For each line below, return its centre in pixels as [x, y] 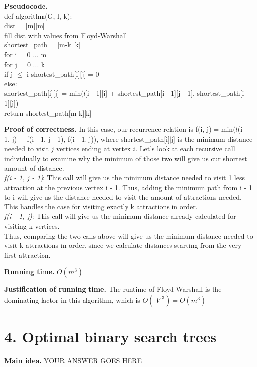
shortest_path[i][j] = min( [44, 93]
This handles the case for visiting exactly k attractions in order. [101, 206]
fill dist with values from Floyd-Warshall [66, 35]
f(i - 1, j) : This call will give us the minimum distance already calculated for [120, 216]
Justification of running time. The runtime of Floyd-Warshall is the [113, 289]
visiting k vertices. [32, 226]
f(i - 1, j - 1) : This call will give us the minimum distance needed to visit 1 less [125, 178]
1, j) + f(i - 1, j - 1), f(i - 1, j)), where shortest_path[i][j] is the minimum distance [128, 139]
